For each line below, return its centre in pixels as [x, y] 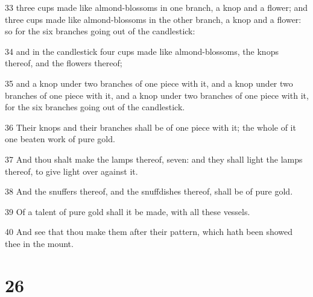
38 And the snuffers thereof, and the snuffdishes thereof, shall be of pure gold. [149, 191]
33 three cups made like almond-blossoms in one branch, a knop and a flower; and [156, 7]
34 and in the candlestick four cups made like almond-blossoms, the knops [142, 51]
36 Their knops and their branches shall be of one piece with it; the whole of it [150, 127]
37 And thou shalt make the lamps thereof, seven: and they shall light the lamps [154, 159]
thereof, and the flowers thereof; [64, 63]
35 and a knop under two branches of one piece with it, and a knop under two [149, 83]
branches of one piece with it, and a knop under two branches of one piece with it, [157, 95]
